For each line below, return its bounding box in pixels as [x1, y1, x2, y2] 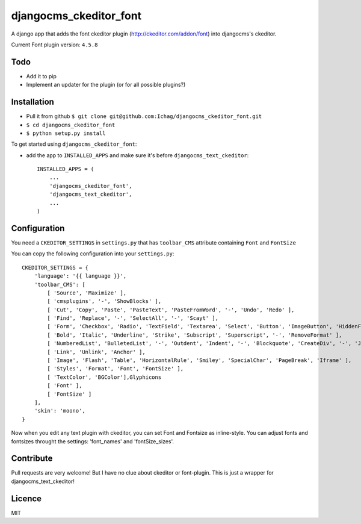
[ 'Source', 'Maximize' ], [47, 289, 127, 296]
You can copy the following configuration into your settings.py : [11, 250, 174, 257]
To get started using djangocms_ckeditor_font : [11, 140, 137, 148]
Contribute [11, 454, 53, 464]
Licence [11, 493, 42, 504]
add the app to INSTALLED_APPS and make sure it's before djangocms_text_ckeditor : [26, 151, 249, 159]
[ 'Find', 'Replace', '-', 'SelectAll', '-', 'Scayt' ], [47, 315, 219, 322]
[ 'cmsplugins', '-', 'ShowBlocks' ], [47, 298, 162, 305]
